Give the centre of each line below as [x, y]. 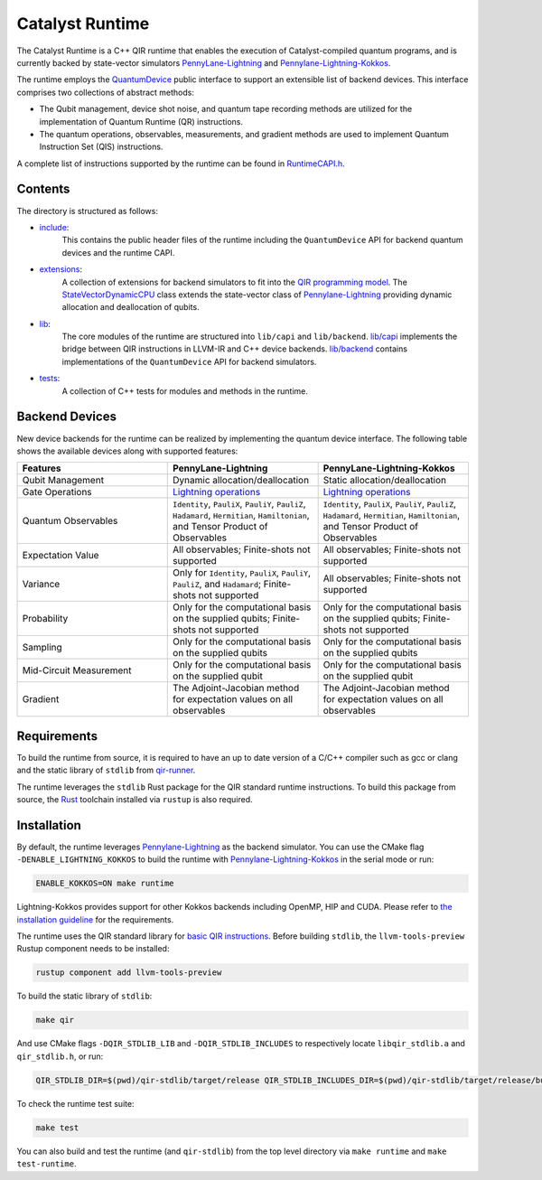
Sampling [42, 648]
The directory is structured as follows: [87, 211]
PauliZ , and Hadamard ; [217, 585]
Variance [41, 585]
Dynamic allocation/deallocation [241, 481]
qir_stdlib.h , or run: [60, 1056]
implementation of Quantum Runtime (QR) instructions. [141, 121]
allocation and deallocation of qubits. [131, 307]
